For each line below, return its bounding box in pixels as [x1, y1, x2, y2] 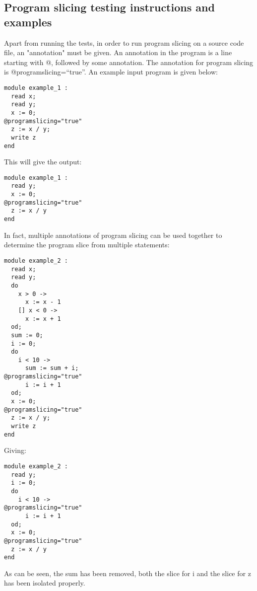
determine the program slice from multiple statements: [4, 239, 170, 250]
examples [4, 14, 52, 29]
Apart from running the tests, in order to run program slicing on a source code [4, 37, 244, 48]
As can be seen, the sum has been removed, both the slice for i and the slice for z [4, 568, 251, 578]
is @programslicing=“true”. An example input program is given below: [4, 67, 218, 77]
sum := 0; [11, 331, 43, 339]
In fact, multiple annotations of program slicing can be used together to [4, 229, 222, 240]
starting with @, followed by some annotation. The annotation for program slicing [4, 57, 254, 67]
